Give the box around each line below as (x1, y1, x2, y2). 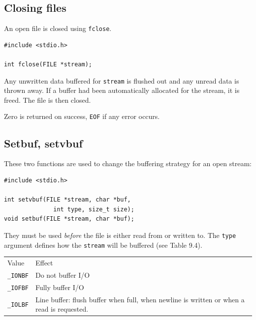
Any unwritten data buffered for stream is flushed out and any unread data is (4, 75, 239, 86)
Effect (35, 257, 53, 267)
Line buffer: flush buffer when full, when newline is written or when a (35, 294, 245, 304)
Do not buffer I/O (35, 269, 90, 280)
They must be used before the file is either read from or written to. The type (4, 230, 236, 240)
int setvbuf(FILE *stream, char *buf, (4, 196, 131, 204)
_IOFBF (7, 284, 29, 291)
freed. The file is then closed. (4, 94, 91, 105)
